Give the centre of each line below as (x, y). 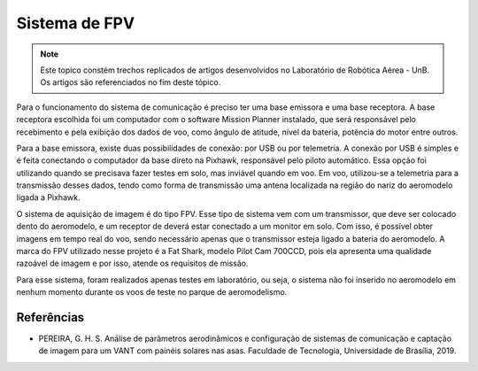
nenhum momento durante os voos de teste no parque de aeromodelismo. (152, 292)
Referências (50, 317)
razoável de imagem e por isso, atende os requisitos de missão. (132, 263)
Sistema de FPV (76, 23)
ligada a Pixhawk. (48, 197)
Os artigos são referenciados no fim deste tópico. (131, 82)
